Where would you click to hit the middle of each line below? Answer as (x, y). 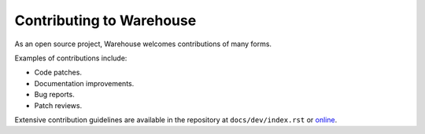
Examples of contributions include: (71, 58)
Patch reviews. (58, 105)
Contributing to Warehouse (105, 20)
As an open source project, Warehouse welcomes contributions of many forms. (143, 44)
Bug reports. (54, 95)
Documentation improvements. (84, 83)
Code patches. (58, 72)
